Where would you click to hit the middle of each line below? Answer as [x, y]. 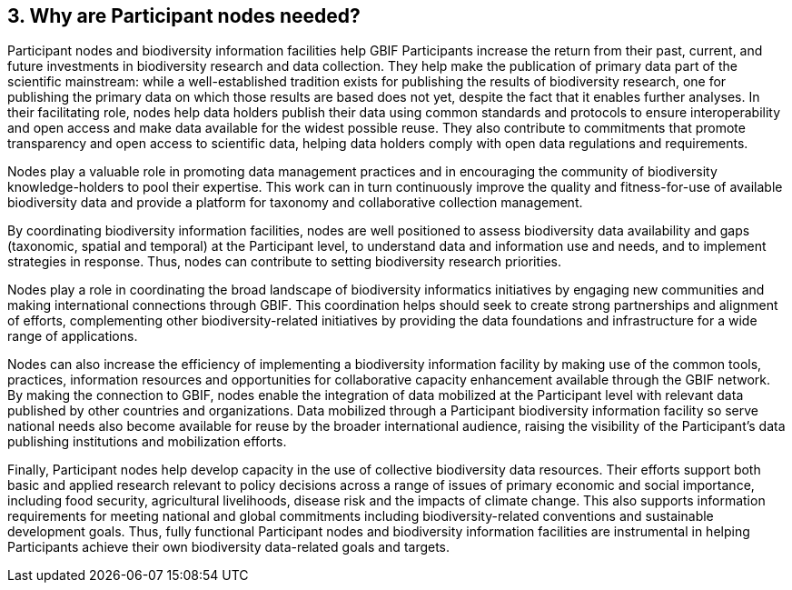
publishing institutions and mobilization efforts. [147, 442]
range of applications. [73, 336]
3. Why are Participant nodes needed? [184, 16]
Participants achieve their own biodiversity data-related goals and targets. [229, 547]
